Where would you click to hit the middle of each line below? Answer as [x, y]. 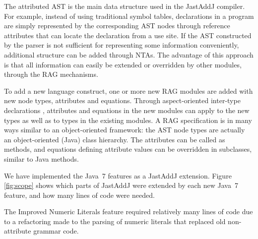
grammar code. [56, 231]
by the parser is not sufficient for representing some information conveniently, [122, 45]
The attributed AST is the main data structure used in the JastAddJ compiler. [125, 6]
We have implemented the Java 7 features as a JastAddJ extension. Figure [118, 175]
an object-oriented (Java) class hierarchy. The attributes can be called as [115, 139]
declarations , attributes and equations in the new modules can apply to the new [127, 110]
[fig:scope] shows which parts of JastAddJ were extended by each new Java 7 [121, 185]
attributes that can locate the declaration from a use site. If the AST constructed [128, 35]
